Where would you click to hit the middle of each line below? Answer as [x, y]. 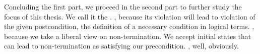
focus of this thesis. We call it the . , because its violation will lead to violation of [130, 16]
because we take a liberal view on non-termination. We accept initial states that [128, 36]
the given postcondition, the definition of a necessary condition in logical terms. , [129, 26]
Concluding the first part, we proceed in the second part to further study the [123, 6]
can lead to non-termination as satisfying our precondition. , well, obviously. [121, 46]
